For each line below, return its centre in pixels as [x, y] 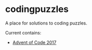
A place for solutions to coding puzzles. [46, 23]
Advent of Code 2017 [34, 42]
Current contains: [23, 32]
